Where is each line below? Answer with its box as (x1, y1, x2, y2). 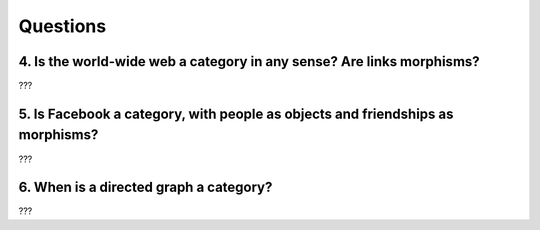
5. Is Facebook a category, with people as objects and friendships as (18, 105, 454, 122)
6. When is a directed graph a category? (18, 179, 273, 196)
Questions (18, 15, 107, 37)
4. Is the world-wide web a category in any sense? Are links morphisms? (18, 53, 480, 70)
